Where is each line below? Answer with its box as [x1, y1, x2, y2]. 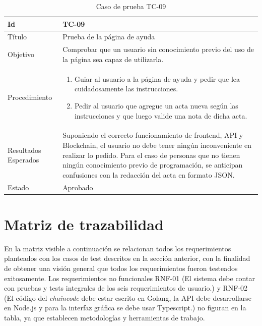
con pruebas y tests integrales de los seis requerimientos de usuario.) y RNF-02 [4, 283, 248, 293]
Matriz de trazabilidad [4, 213, 164, 234]
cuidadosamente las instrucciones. [74, 83, 178, 94]
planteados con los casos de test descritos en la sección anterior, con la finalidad [4, 253, 250, 263]
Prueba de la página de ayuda [62, 31, 155, 42]
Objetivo [8, 49, 34, 60]
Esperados [8, 154, 39, 165]
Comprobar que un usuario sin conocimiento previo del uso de [62, 44, 254, 55]
